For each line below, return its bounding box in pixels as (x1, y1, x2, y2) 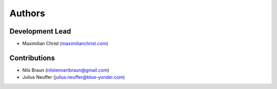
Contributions (9, 53, 55, 62)
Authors (9, 8, 46, 19)
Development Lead (9, 27, 71, 36)
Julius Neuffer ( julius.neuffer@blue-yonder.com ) (22, 74, 125, 80)
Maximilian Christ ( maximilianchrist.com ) (22, 41, 108, 47)
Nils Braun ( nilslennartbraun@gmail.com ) (22, 67, 110, 73)
